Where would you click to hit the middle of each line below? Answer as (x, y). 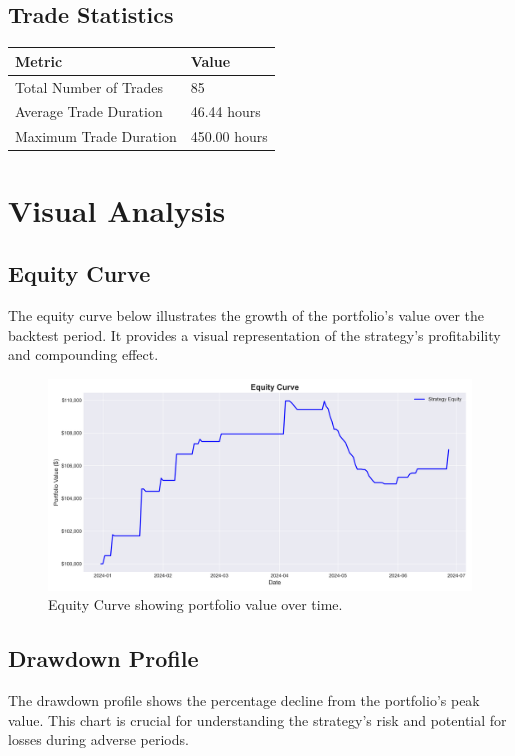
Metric (39, 60)
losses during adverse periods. (98, 739)
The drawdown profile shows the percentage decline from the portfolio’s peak (244, 700)
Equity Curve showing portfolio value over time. (195, 604)
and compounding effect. (83, 354)
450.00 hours (229, 136)
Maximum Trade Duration (96, 136)
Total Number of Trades (89, 86)
